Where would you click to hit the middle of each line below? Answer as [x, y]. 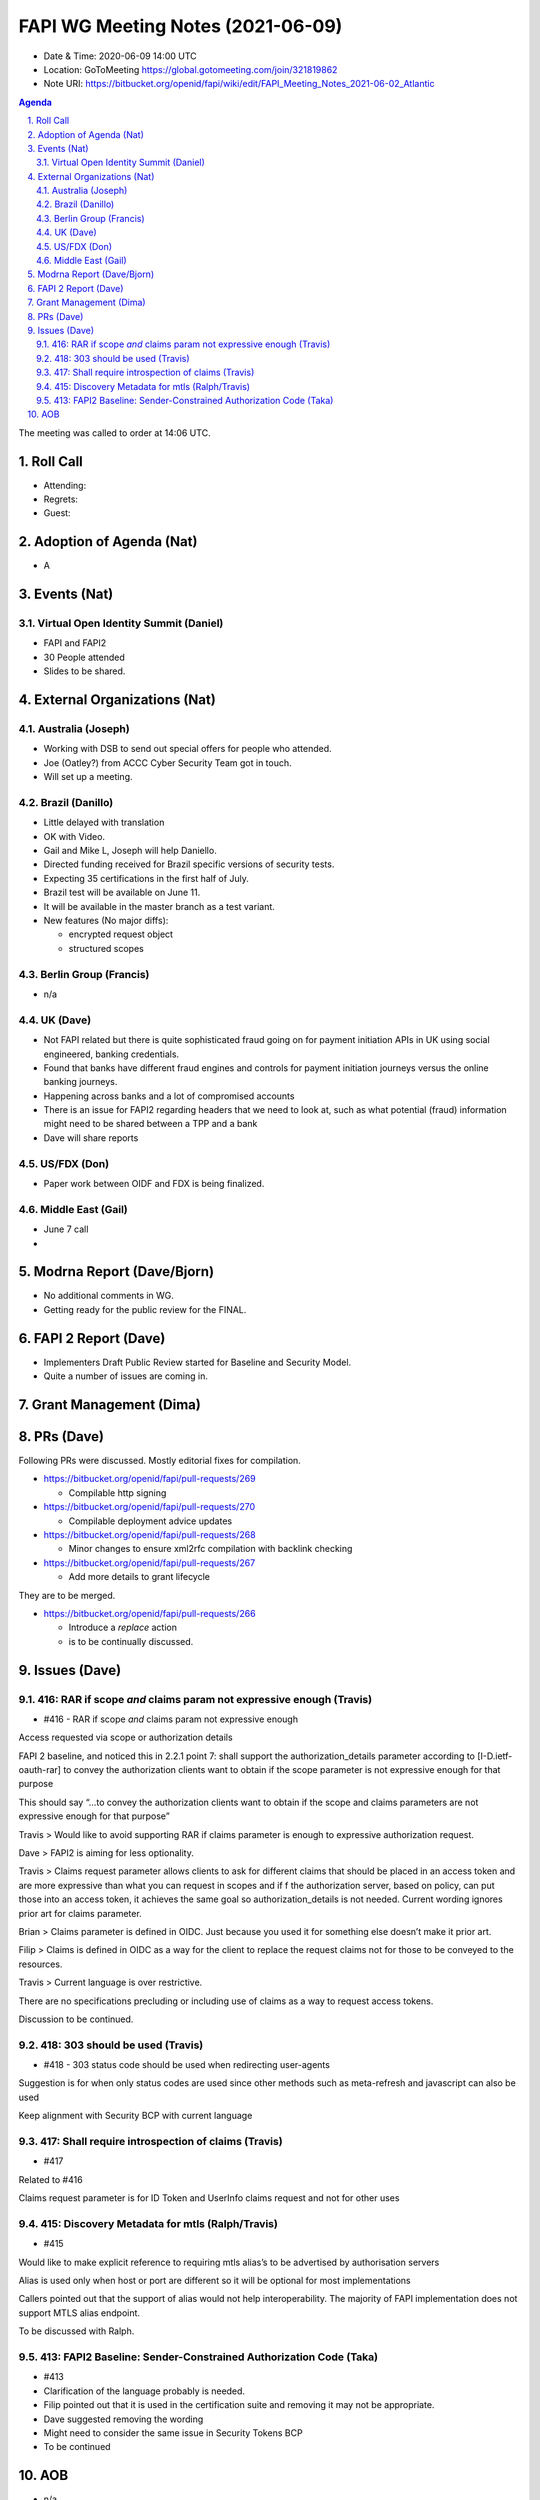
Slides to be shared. [84, 671]
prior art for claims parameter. [80, 1913]
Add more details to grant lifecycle [139, 1577]
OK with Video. [74, 836]
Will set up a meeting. [88, 777]
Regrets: [61, 499]
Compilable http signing [117, 1492]
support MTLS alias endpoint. [79, 2312]
